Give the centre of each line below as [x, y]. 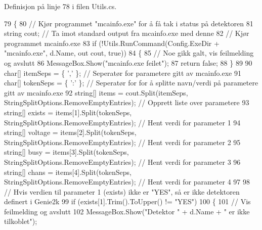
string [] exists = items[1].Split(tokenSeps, [68, 112]
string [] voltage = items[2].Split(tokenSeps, [70, 132]
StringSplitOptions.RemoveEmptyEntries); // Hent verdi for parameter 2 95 [122, 142]
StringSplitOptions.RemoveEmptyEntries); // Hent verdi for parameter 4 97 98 [127, 182]
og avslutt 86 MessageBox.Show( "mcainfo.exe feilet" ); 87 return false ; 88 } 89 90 [128, 62]
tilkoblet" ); [21, 221]
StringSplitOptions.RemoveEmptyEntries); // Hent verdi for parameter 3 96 [122, 162]
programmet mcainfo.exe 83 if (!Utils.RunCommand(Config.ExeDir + [112, 43]
